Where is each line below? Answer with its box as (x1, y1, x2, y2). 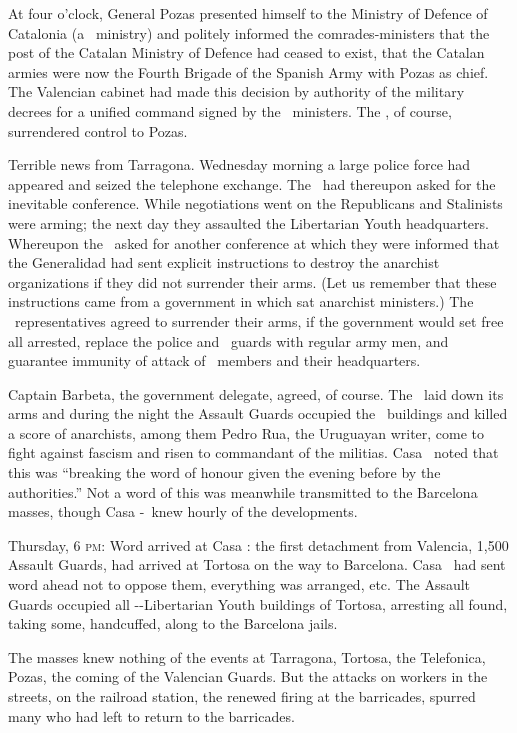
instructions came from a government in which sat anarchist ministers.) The (8, 291, 474, 312)
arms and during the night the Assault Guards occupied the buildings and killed (8, 403, 508, 424)
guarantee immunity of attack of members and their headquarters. (8, 350, 421, 371)
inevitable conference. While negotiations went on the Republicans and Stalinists (8, 193, 503, 214)
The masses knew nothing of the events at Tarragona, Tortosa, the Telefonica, (8, 646, 486, 667)
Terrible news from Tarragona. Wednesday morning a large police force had (8, 154, 471, 175)
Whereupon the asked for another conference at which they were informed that (8, 232, 500, 253)
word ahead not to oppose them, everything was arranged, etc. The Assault (8, 574, 471, 595)
